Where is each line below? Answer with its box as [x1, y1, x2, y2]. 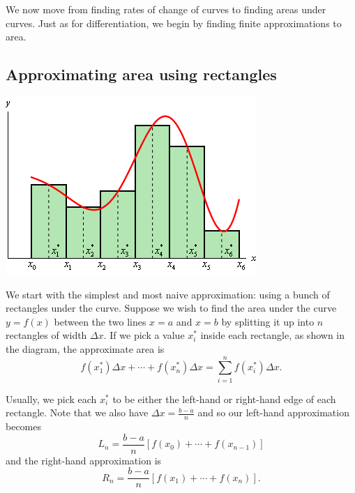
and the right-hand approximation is [6, 453, 162, 467]
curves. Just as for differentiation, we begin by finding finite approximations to [6, 15, 342, 30]
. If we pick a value [103, 328, 185, 342]
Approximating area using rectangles [6, 63, 277, 85]
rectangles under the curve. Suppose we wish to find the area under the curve [6, 301, 337, 315]
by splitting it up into [221, 314, 315, 328]
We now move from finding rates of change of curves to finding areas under [6, 2, 326, 16]
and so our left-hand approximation [197, 405, 349, 420]
